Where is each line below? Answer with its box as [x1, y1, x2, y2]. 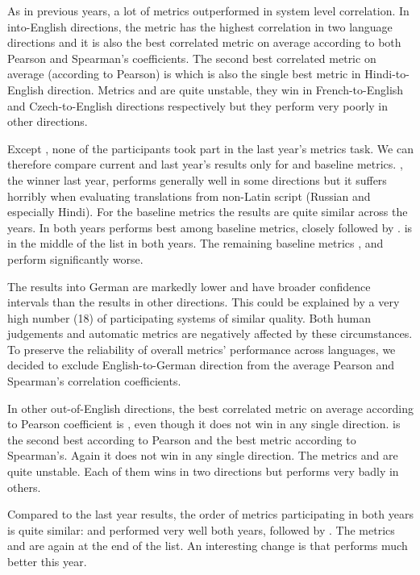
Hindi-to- [364, 65, 410, 82]
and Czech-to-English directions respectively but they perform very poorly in [7, 97, 389, 114]
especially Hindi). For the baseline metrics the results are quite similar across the [7, 203, 408, 220]
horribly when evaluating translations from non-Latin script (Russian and [7, 187, 371, 204]
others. [7, 478, 41, 495]
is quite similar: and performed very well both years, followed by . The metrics [7, 521, 395, 538]
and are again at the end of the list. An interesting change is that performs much [7, 537, 408, 554]
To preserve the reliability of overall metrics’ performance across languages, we [7, 340, 396, 357]
